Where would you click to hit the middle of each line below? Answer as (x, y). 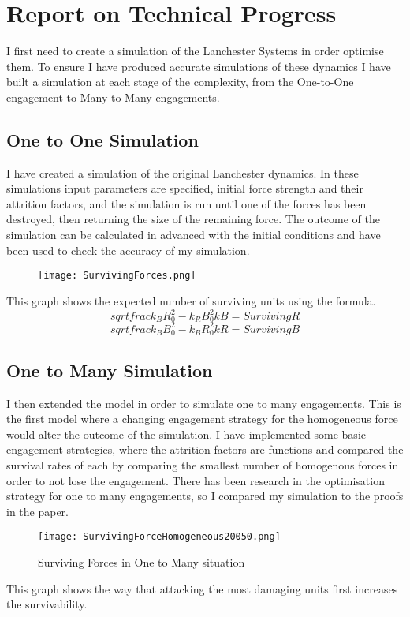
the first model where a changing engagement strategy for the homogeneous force (202, 419)
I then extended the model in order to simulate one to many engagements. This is (204, 403)
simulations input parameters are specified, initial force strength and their (185, 188)
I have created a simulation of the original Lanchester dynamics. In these (183, 172)
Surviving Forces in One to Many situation (142, 562)
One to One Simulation (102, 139)
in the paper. (38, 511)
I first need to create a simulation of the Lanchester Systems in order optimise (195, 51)
